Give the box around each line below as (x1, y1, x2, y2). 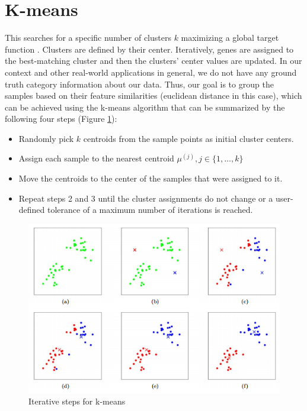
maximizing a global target (181, 31, 279, 44)
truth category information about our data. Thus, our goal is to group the (5, 77, 274, 90)
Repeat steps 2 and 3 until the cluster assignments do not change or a (18, 192, 273, 204)
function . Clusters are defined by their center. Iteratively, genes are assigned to (5, 43, 294, 55)
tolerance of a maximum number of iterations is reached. (47, 203, 253, 216)
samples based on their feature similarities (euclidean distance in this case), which (5, 89, 302, 102)
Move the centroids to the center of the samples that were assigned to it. (18, 172, 283, 185)
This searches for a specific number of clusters (5, 31, 171, 44)
